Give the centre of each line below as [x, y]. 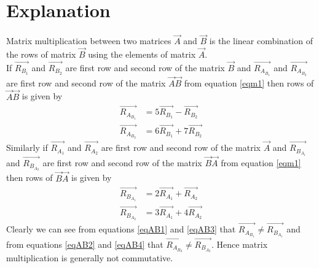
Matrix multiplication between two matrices [89, 41]
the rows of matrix [41, 54]
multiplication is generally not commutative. [90, 258]
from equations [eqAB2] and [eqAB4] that [85, 244]
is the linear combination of [261, 41]
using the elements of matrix [142, 54]
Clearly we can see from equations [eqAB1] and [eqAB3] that [121, 229]
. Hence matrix [240, 244]
